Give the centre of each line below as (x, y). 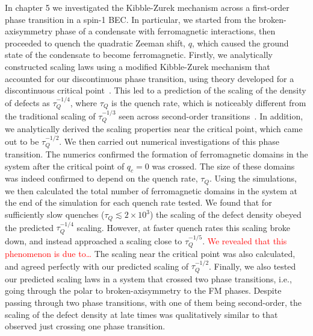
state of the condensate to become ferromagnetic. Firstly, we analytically (139, 55)
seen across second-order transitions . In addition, (211, 116)
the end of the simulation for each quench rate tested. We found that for (138, 202)
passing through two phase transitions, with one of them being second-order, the (153, 303)
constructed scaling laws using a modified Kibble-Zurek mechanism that (138, 66)
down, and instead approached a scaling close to (94, 240)
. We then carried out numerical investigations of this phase (169, 141)
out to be (22, 141)
